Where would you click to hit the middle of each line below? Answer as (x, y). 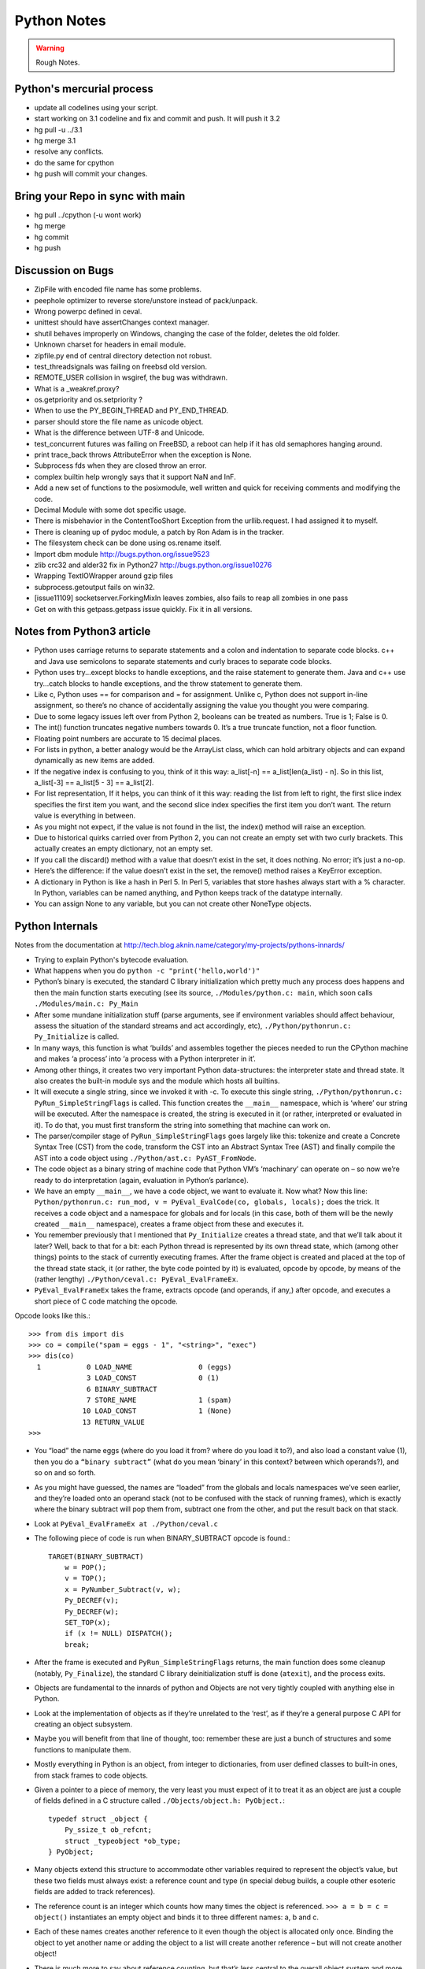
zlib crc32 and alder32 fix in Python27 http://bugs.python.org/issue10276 (153, 565)
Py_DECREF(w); (92, 1611)
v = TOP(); (85, 1578)
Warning (50, 48)
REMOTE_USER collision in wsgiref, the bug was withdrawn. (131, 377)
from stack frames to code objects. (91, 1775)
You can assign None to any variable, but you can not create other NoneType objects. (173, 904)
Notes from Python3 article (83, 631)
